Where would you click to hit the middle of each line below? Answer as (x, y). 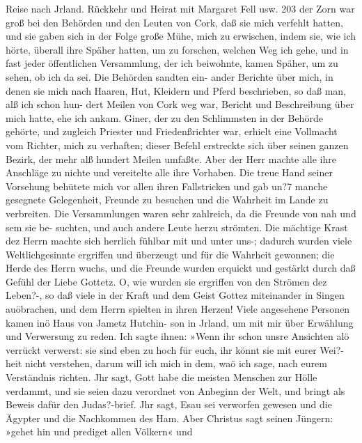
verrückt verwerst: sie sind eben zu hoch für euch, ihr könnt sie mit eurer (161, 349)
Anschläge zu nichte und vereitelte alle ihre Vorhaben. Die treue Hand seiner (169, 172)
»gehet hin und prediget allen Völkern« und (99, 432)
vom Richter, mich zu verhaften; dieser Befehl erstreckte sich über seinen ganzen (177, 145)
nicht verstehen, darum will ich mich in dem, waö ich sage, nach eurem (176, 363)
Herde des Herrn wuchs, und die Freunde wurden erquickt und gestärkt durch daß (181, 268)
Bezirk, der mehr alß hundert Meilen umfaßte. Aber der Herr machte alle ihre (171, 158)
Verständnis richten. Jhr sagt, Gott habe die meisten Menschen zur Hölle (162, 377)
